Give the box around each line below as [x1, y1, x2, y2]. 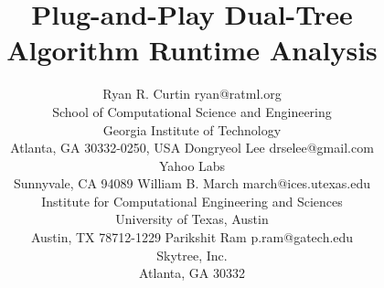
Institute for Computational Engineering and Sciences [41, 191, 343, 210]
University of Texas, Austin [115, 209, 269, 229]
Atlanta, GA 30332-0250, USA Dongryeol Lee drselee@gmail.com [10, 138, 374, 157]
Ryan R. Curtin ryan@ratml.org [102, 84, 282, 103]
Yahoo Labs [158, 155, 226, 175]
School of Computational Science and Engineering [52, 101, 332, 121]
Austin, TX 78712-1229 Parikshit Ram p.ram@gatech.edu [30, 228, 354, 247]
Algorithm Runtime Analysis [6, 31, 378, 69]
